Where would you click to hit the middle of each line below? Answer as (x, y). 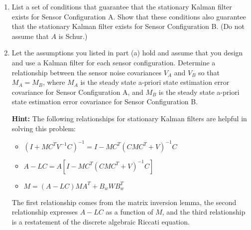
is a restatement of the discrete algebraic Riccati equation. (101, 221)
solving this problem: (44, 128)
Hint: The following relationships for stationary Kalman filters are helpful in (129, 118)
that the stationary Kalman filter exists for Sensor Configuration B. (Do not (128, 26)
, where (54, 82)
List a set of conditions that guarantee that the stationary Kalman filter (122, 6)
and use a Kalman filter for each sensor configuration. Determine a (114, 62)
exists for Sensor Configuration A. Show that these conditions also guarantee (129, 16)
